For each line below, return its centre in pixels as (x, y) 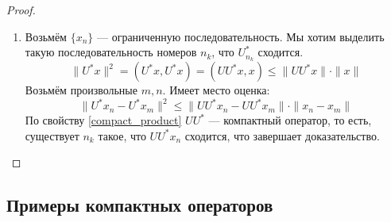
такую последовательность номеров (111, 52)
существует (52, 135)
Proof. (21, 10)
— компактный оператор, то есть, (290, 120)
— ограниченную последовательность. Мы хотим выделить (241, 36)
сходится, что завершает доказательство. (282, 135)
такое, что (122, 135)
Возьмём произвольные (81, 90)
